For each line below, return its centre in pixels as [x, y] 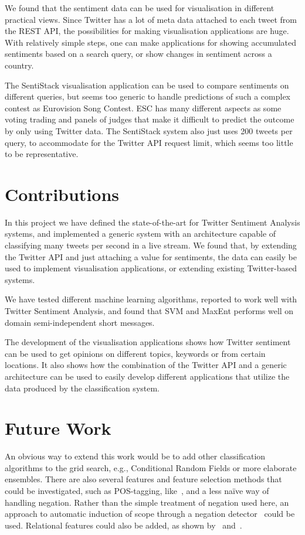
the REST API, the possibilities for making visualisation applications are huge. [147, 31]
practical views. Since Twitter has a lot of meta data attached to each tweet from [151, 19]
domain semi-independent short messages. [80, 322]
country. [19, 65]
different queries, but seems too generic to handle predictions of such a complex [148, 96]
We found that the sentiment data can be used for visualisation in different [140, 8]
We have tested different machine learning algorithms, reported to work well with [151, 299]
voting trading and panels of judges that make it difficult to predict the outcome [150, 119]
